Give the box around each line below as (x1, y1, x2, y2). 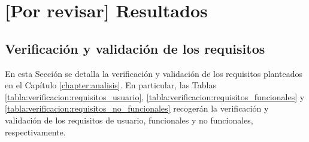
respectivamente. (5, 125, 66, 138)
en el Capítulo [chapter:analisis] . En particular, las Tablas (5, 79, 217, 91)
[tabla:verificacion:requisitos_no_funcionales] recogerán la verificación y (5, 102, 269, 115)
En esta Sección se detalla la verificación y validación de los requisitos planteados (5, 67, 302, 79)
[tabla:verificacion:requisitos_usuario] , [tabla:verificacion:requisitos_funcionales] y (5, 90, 305, 103)
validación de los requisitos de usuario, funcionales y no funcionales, (5, 113, 253, 126)
